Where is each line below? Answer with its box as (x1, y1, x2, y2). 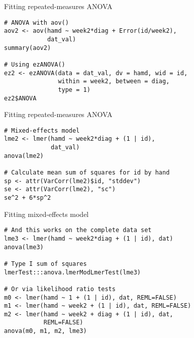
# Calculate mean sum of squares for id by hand (4, 169, 170, 177)
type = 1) (58, 86, 90, 93)
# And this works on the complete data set (4, 227, 152, 234)
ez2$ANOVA (4, 94, 37, 102)
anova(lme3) (4, 243, 44, 251)
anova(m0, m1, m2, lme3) (4, 327, 87, 335)
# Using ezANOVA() (4, 61, 65, 68)
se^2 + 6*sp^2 (4, 194, 51, 201)
